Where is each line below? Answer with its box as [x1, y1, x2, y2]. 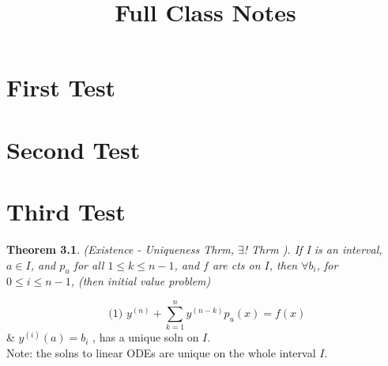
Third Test [6, 195, 126, 228]
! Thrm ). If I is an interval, [243, 241, 382, 258]
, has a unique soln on [92, 329, 199, 345]
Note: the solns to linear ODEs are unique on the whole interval [6, 344, 316, 360]
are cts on [212, 256, 261, 273]
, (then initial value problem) [70, 273, 211, 289]
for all [73, 256, 104, 273]
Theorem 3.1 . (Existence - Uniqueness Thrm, [6, 241, 234, 258]
